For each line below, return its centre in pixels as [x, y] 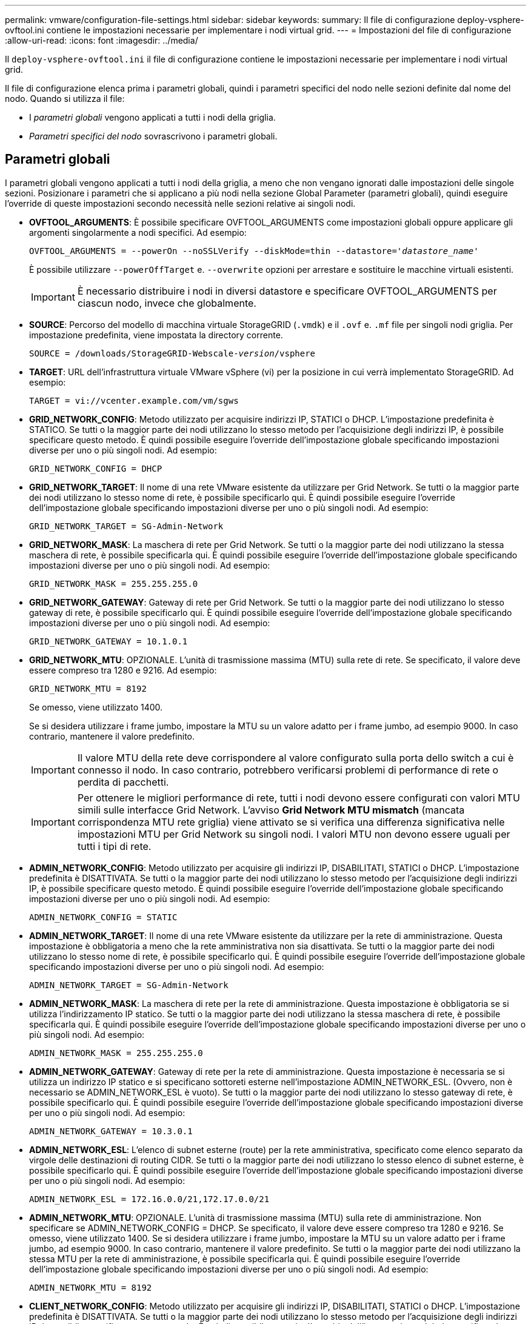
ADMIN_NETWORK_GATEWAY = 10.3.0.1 [111, 1131]
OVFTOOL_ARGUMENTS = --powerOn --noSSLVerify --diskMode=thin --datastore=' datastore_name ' [254, 251]
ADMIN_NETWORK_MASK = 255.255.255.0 [116, 1053]
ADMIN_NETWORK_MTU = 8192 [91, 1287]
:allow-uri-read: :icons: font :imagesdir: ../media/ [102, 40]
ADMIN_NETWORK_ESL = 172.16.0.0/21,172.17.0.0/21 [149, 1199]
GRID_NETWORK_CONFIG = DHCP [96, 468]
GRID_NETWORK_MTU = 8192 [88, 688]
